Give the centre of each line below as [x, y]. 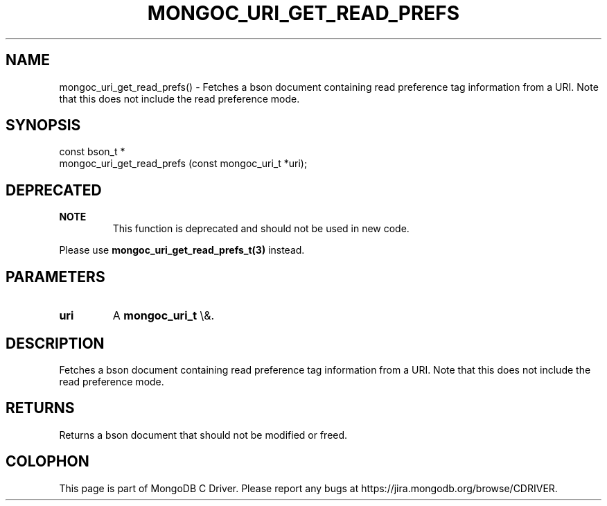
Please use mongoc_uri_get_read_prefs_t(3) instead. [182, 250]
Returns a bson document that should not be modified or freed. [203, 435]
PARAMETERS [55, 277]
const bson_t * [92, 152]
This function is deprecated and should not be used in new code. [261, 229]
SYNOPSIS [43, 125]
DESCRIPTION [55, 343]
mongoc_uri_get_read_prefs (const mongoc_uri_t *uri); [183, 164]
